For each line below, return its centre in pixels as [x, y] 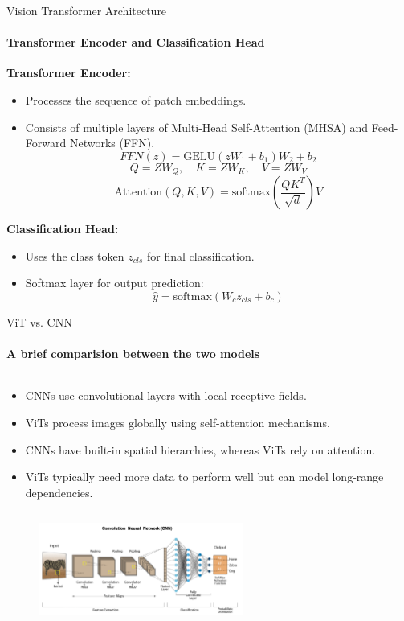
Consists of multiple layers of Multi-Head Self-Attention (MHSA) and [196, 127]
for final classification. [200, 255]
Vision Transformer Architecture [87, 10]
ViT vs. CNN [39, 322]
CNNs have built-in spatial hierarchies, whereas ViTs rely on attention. [200, 449]
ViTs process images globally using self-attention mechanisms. [178, 422]
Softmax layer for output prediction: [114, 283]
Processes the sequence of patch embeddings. [136, 99]
